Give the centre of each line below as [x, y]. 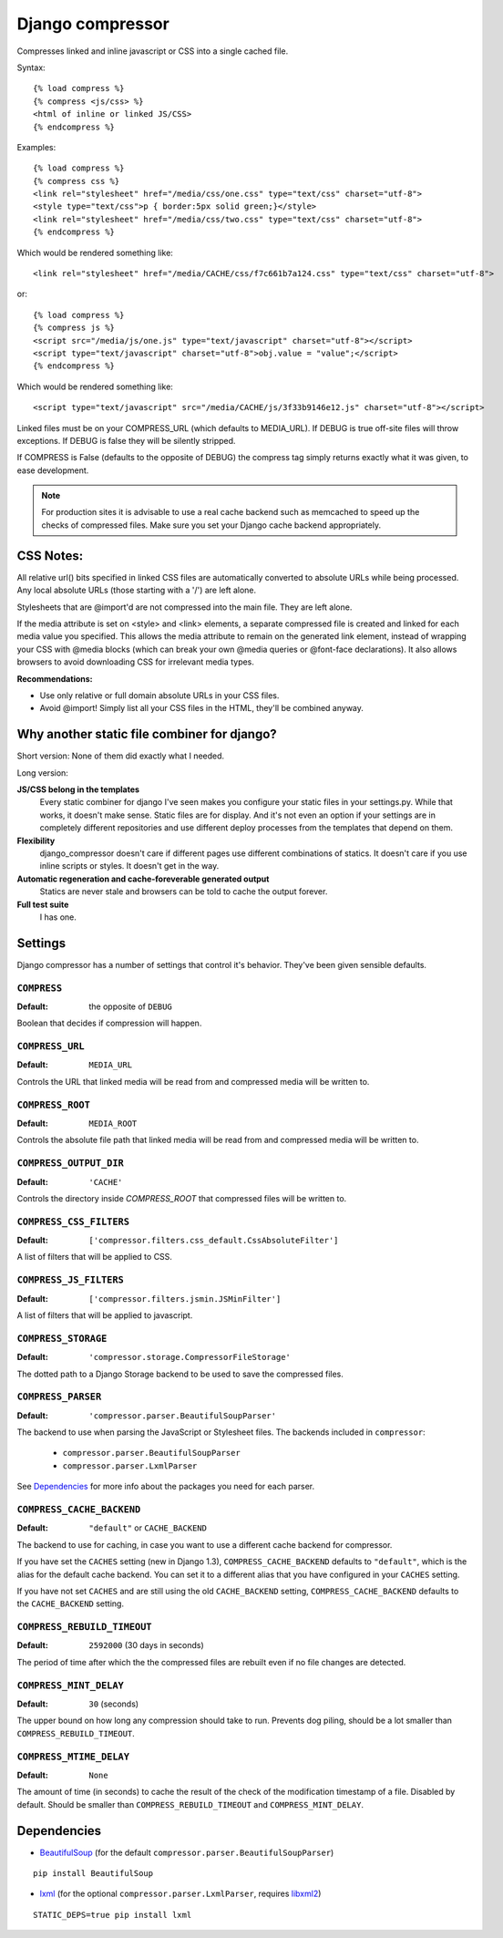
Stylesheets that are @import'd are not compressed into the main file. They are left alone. [185, 607]
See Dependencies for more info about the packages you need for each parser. [165, 1487]
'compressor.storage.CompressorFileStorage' [190, 1357]
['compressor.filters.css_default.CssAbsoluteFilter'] [214, 1241]
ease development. [53, 470]
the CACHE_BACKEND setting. [71, 1603]
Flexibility [36, 840]
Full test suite [43, 904]
